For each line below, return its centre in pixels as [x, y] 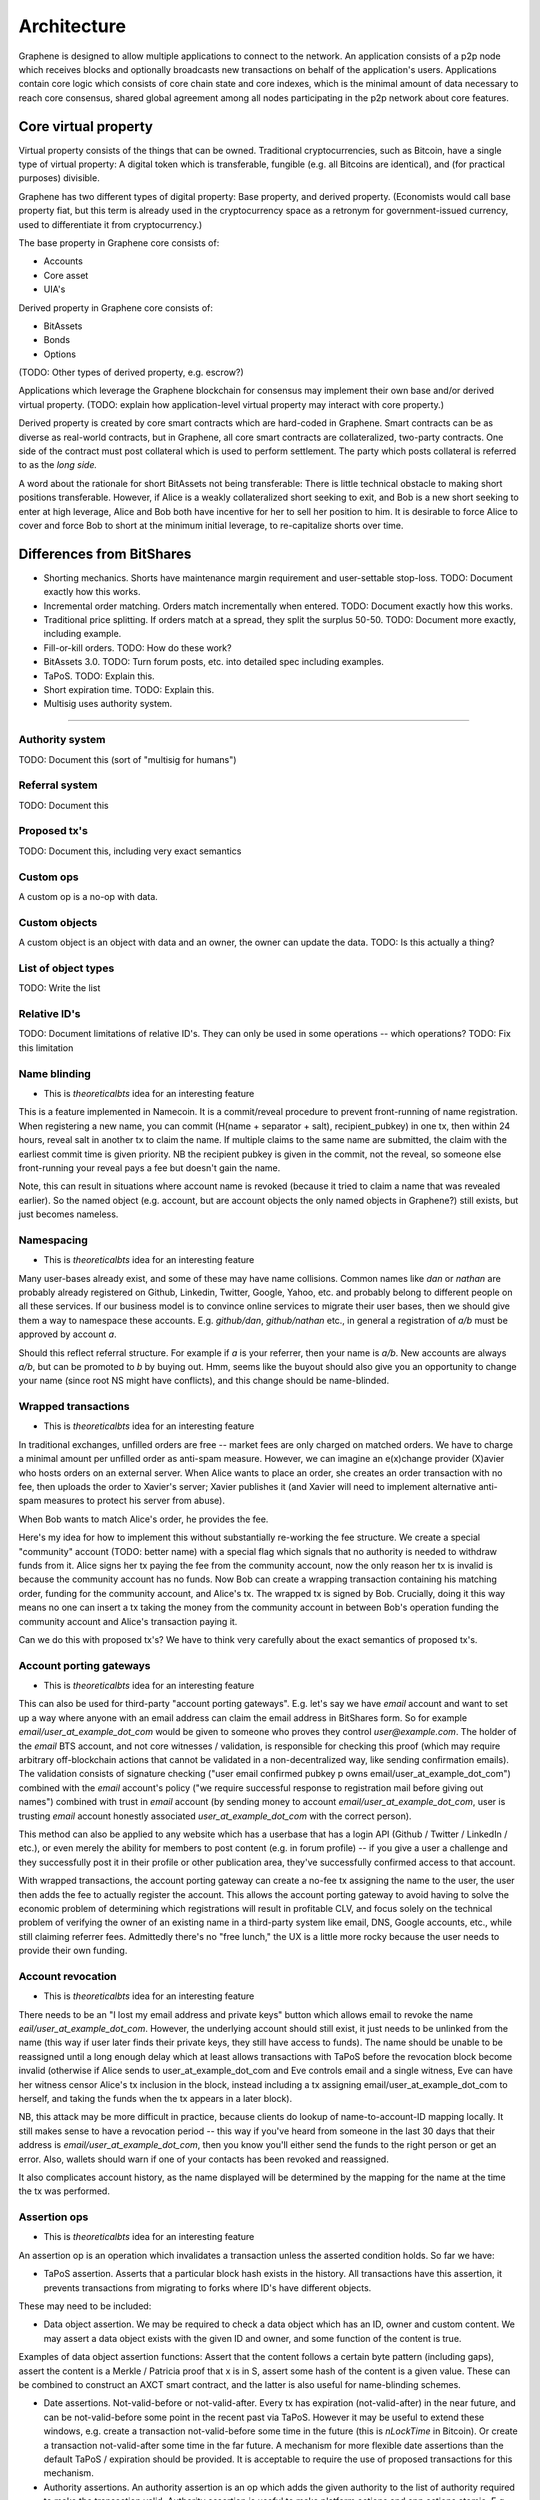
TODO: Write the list [59, 988]
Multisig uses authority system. [108, 704]
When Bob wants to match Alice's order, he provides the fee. [143, 1519]
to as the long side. [57, 465]
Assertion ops [53, 2217]
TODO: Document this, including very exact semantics [130, 851]
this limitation [46, 1047]
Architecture [72, 26]
